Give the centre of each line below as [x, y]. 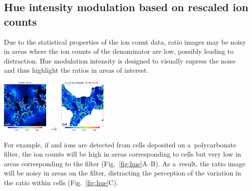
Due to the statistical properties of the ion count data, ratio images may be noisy [125, 41]
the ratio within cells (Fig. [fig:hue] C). [61, 182]
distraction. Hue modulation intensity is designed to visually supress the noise [120, 60]
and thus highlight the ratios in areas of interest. [76, 70]
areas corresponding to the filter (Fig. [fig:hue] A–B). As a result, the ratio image [125, 163]
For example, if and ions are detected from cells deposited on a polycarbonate [120, 144]
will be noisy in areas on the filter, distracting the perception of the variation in [123, 173]
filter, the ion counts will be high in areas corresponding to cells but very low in [123, 154]
